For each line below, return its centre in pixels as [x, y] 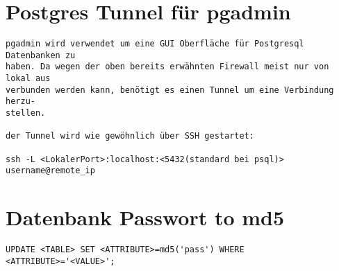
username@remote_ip [50, 171]
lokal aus [28, 79]
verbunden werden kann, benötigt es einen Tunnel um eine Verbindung [170, 90]
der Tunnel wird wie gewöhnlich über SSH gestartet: [130, 136]
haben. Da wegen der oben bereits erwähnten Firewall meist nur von [167, 67]
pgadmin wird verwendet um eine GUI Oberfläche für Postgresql [155, 44]
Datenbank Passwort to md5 [145, 217]
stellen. [26, 113]
